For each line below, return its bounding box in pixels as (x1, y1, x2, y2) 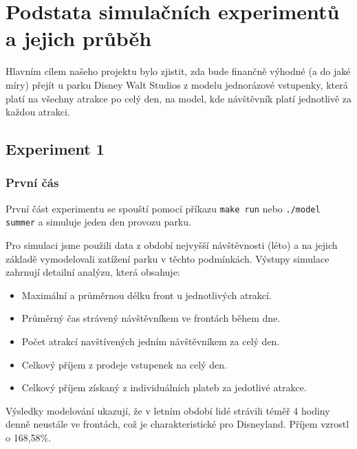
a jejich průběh (6, 24, 152, 52)
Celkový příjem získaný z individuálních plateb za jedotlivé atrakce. (21, 380, 307, 395)
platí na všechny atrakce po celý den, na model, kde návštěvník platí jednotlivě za (6, 91, 352, 105)
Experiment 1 (6, 138, 105, 160)
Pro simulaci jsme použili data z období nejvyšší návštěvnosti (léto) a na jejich (6, 238, 338, 252)
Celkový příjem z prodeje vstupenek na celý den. (21, 357, 227, 371)
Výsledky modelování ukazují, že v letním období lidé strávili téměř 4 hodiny (6, 403, 330, 417)
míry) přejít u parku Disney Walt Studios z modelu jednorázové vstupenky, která (6, 77, 348, 91)
